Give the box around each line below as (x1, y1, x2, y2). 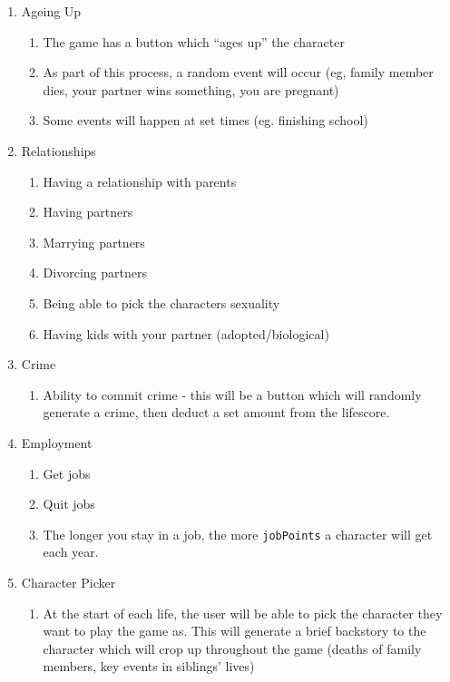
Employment (21, 433, 93, 452)
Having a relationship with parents (43, 171, 237, 190)
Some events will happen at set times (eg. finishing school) (43, 111, 368, 130)
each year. (43, 542, 99, 561)
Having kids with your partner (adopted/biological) (43, 324, 329, 343)
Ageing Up (21, 2, 82, 20)
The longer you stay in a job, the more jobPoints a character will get (43, 524, 433, 543)
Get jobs (43, 463, 91, 482)
